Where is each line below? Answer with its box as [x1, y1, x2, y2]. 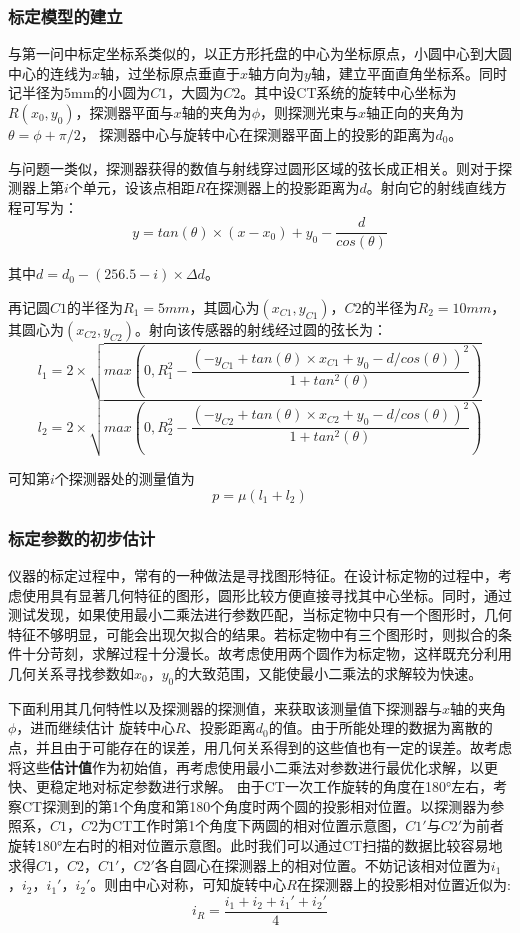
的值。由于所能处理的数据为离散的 [268, 717, 493, 738]
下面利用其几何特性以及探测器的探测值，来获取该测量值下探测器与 [8, 697, 442, 718]
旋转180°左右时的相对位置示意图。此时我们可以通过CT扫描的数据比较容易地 [8, 834, 503, 855]
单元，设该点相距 [82, 177, 195, 198]
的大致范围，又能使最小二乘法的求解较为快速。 [174, 663, 483, 684]
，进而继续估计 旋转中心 [16, 717, 176, 738]
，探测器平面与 [75, 102, 174, 122]
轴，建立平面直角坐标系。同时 [310, 62, 507, 83]
